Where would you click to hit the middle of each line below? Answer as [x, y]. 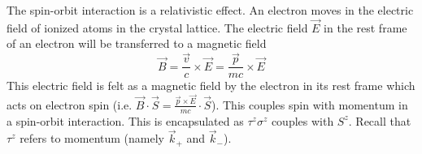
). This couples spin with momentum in [309, 104]
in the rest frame [365, 27]
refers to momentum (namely [92, 138]
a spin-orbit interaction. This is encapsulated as [125, 120]
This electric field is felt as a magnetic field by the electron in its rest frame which [211, 86]
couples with [302, 120]
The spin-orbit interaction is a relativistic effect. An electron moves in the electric [210, 10]
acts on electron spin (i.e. [70, 104]
